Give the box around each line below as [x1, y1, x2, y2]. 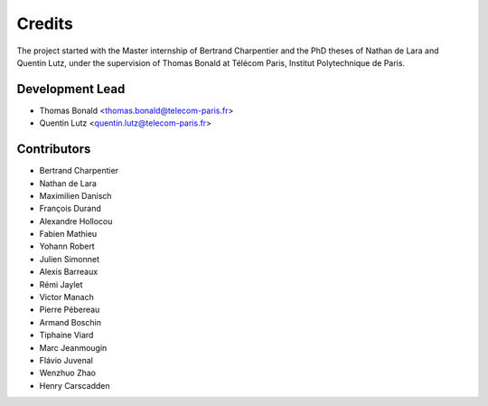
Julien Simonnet [39, 253, 99, 264]
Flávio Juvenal [39, 355, 94, 365]
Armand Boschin [39, 316, 101, 327]
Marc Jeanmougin [39, 342, 108, 353]
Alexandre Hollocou [39, 215, 113, 226]
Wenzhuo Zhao [39, 367, 97, 379]
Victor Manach [39, 292, 95, 303]
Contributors [16, 141, 91, 157]
